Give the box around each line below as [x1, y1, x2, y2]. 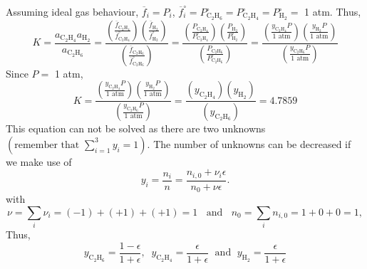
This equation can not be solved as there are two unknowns [6, 121, 266, 136]
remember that [14, 139, 80, 150]
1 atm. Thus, [304, 4, 361, 19]
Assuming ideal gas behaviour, [6, 4, 139, 19]
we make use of [6, 154, 72, 169]
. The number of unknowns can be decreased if [147, 136, 351, 151]
